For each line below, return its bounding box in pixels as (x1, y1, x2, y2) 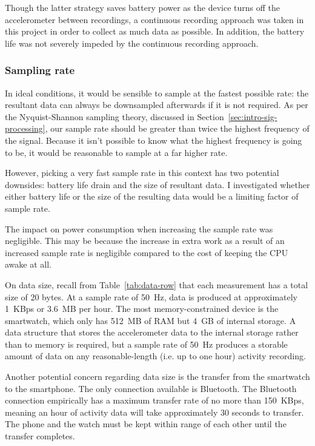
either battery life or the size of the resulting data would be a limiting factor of (5, 190, 299, 203)
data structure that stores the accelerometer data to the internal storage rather (5, 326, 299, 339)
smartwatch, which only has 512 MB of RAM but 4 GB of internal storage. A (5, 314, 296, 326)
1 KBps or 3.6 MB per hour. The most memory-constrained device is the (5, 302, 279, 315)
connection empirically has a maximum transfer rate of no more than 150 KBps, (5, 394, 304, 407)
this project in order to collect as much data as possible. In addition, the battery (5, 25, 305, 38)
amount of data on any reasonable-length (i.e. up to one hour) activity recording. (5, 350, 306, 362)
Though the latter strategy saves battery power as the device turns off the (5, 1, 280, 13)
